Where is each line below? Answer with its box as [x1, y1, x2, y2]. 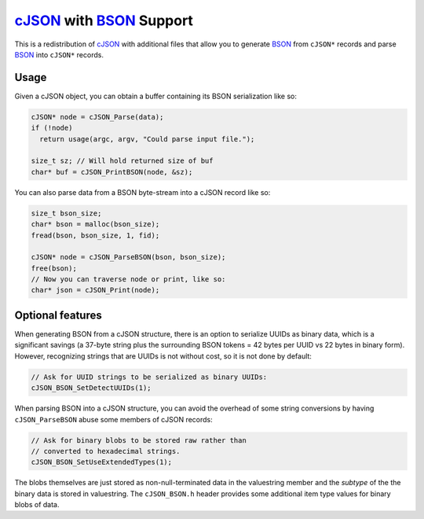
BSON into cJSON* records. [14, 50, 104, 59]
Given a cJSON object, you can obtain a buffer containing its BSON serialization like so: [14, 91, 298, 101]
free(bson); [31, 263, 78, 273]
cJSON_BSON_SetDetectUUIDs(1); [31, 384, 152, 392]
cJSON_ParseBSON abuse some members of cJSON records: [14, 414, 214, 424]
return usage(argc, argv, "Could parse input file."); [39, 134, 255, 143]
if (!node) [31, 123, 73, 133]
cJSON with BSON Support [14, 12, 194, 29]
